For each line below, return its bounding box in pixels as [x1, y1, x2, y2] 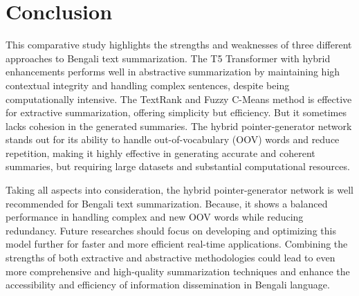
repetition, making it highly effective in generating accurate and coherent [6, 145, 315, 160]
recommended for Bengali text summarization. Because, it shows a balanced [6, 196, 328, 210]
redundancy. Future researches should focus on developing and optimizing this [6, 223, 336, 237]
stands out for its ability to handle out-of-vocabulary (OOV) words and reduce [6, 132, 340, 147]
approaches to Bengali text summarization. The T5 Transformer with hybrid [6, 50, 331, 65]
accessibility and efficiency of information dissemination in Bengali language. [6, 277, 330, 292]
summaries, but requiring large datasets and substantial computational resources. [6, 159, 350, 174]
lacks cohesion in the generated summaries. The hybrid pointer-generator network [6, 118, 352, 133]
